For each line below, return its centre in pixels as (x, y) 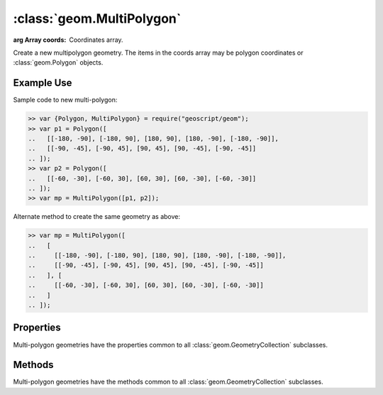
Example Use (43, 83)
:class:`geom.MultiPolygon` (97, 18)
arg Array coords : (40, 40)
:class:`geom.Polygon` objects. (58, 63)
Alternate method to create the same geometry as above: (97, 217)
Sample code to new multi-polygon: (65, 100)
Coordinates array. (96, 40)
